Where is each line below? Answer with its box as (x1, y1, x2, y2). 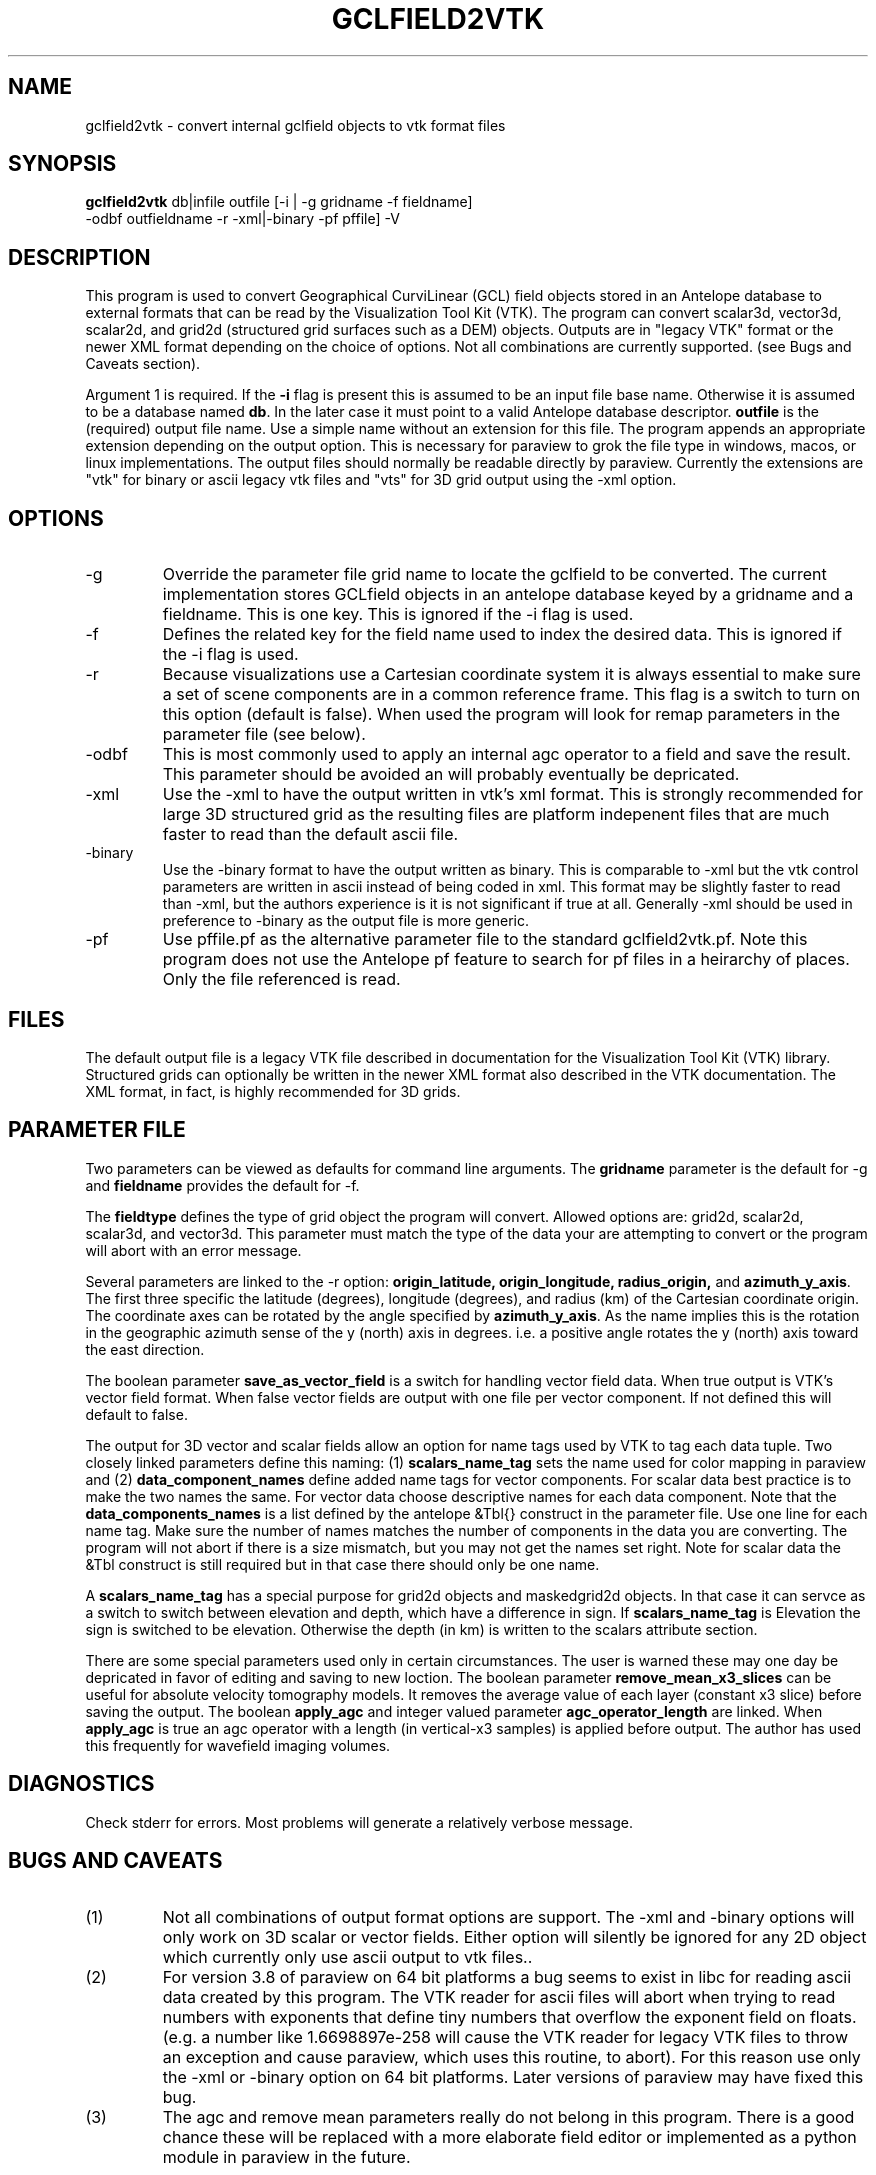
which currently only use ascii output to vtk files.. (162, 1946, 533, 1967)
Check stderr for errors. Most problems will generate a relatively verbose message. (85, 1813, 633, 1831)
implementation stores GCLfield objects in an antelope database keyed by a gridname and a (162, 584, 854, 605)
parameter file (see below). (162, 724, 366, 745)
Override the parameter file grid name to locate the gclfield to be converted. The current (162, 564, 827, 585)
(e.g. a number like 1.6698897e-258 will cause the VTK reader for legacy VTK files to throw (162, 2026, 849, 2047)
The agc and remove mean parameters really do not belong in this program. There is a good (162, 2106, 855, 2127)
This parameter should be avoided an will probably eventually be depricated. (162, 764, 740, 785)
